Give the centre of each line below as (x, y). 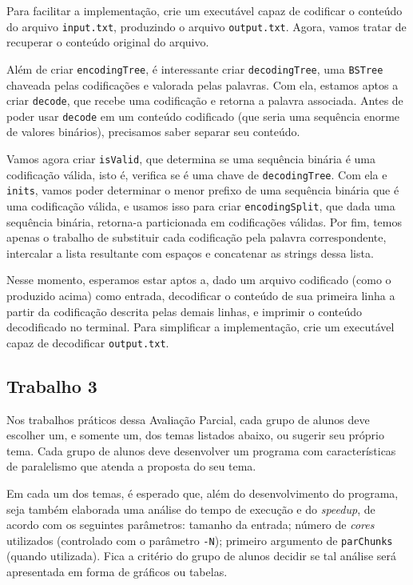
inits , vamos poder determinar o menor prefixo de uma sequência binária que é (203, 190)
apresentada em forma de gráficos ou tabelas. (117, 572)
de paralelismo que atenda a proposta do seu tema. (131, 466)
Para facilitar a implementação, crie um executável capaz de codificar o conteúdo (205, 10)
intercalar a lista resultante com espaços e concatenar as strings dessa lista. (190, 252)
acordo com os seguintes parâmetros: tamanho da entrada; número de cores (191, 525)
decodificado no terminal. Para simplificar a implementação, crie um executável (201, 327)
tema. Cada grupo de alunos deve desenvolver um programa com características (201, 450)
